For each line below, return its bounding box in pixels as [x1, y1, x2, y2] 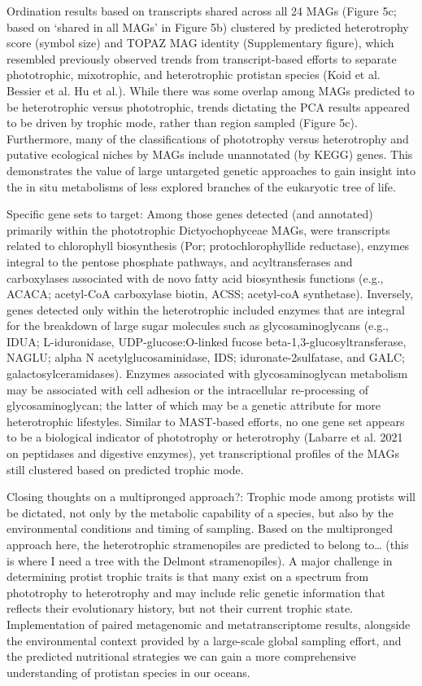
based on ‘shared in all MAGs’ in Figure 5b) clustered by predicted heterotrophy [7, 18, 409, 35]
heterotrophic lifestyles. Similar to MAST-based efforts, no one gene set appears [7, 412, 405, 429]
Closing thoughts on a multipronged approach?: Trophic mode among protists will [7, 488, 415, 505]
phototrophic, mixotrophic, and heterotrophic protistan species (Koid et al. [7, 66, 381, 83]
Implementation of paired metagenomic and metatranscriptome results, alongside [7, 615, 411, 632]
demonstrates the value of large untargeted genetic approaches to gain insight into [7, 161, 415, 178]
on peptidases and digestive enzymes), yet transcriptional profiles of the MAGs [7, 445, 399, 462]
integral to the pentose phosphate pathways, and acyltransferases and [7, 253, 353, 270]
